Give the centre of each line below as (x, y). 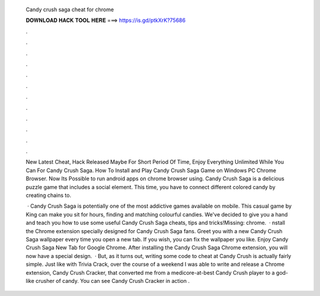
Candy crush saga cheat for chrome (70, 9)
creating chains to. (48, 195)
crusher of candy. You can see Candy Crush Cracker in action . (113, 281)
